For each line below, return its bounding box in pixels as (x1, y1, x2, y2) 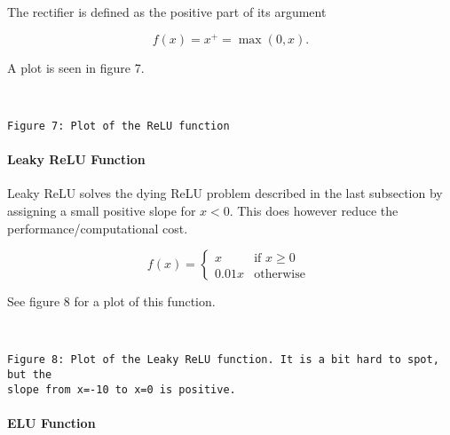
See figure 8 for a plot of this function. (7, 292, 216, 311)
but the (7, 368, 52, 381)
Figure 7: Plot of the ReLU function (7, 119, 230, 132)
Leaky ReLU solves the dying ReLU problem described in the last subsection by (7, 184, 443, 202)
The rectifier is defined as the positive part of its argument (7, 3, 327, 20)
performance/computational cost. (7, 218, 188, 237)
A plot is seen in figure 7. (7, 58, 145, 76)
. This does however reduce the (229, 201, 399, 219)
